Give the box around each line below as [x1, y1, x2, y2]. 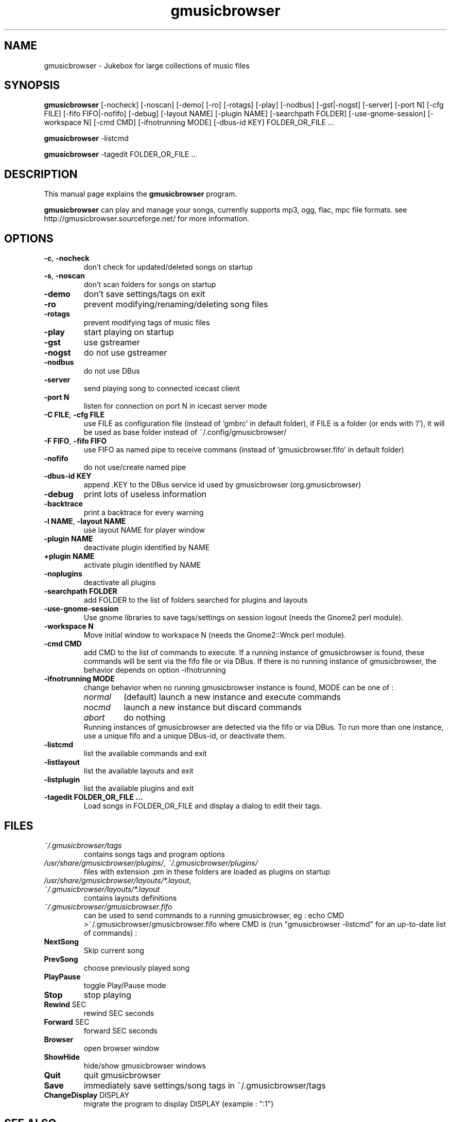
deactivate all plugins [83, 578, 156, 587]
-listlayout [44, 758, 80, 767]
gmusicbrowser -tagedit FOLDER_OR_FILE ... [44, 150, 198, 159]
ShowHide [44, 1052, 80, 1061]
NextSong [44, 937, 79, 946]
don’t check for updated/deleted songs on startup [83, 262, 253, 272]
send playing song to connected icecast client [83, 384, 240, 393]
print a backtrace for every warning [83, 508, 204, 517]
